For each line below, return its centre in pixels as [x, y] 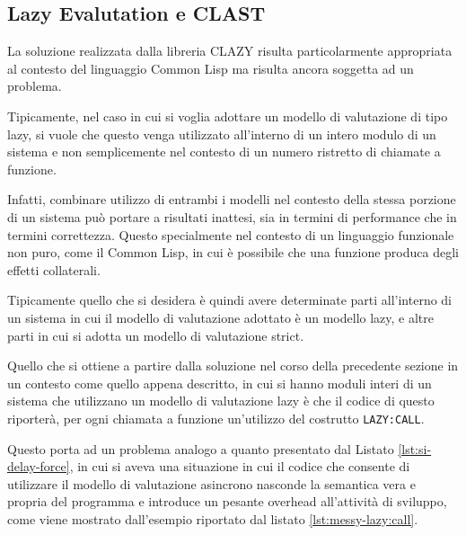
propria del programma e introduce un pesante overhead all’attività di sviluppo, [227, 501]
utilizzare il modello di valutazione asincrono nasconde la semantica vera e [211, 483]
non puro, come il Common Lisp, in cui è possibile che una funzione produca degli [233, 252]
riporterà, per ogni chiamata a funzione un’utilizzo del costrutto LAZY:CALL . [216, 418]
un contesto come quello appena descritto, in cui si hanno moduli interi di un [220, 383]
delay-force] [39, 466]
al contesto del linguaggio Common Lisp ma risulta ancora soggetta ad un [211, 68]
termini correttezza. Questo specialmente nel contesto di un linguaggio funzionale [231, 234]
